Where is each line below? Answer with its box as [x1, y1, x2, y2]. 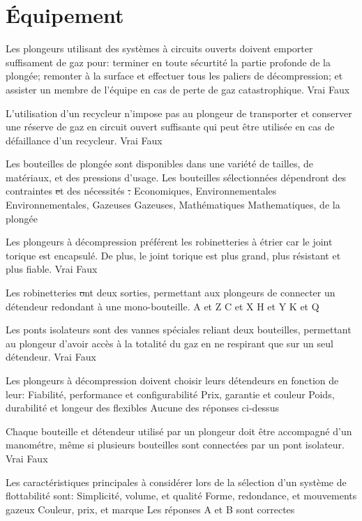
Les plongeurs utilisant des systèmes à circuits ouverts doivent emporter [6, 41, 313, 56]
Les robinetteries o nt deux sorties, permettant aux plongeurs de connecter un [6, 285, 335, 300]
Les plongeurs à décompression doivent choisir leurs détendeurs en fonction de [6, 373, 339, 387]
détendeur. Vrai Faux [6, 349, 96, 364]
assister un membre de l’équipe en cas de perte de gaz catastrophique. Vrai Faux [6, 82, 350, 96]
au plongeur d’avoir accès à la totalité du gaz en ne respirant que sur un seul [6, 335, 333, 350]
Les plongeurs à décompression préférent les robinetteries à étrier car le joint [6, 234, 333, 249]
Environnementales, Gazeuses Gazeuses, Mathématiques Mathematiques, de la [6, 197, 340, 212]
